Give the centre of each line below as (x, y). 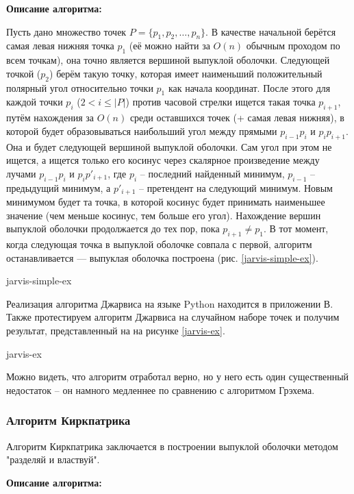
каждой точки (35, 102)
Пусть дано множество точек (66, 31)
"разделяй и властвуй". (53, 459)
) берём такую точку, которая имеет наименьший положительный (186, 73)
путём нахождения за (50, 118)
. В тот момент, (296, 229)
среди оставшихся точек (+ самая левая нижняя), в (237, 118)
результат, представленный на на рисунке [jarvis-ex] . (116, 330)
